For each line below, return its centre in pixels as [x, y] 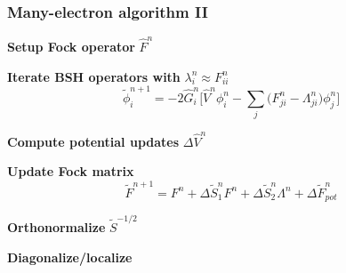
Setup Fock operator [71, 46]
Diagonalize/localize [70, 257]
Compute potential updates [93, 141]
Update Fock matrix [71, 171]
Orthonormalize [56, 226]
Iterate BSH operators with [94, 76]
